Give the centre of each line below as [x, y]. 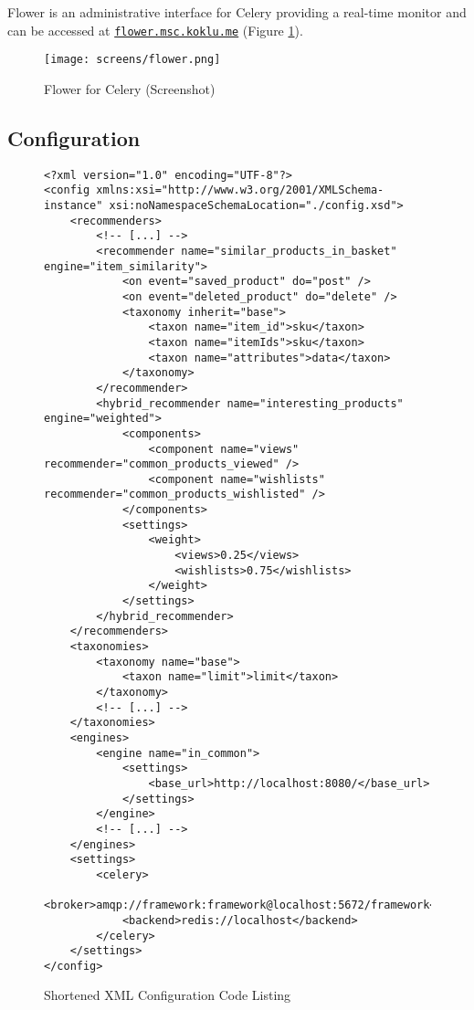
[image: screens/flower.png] [132, 60]
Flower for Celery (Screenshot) [130, 88]
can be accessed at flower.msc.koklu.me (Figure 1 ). [155, 30]
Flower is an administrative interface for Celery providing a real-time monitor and [237, 12]
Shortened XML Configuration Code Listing [168, 995]
